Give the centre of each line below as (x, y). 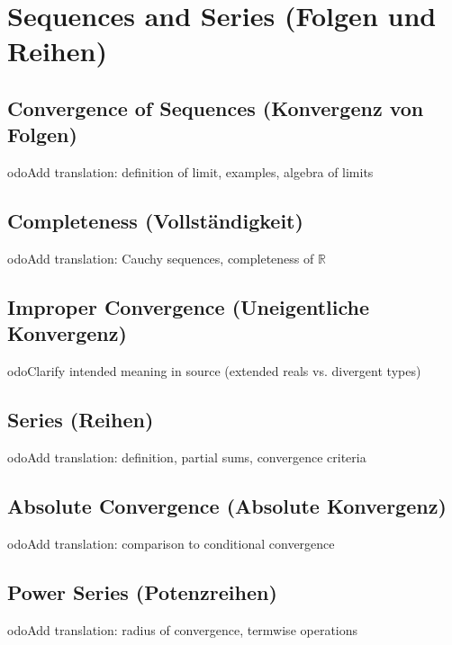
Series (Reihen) (81, 420)
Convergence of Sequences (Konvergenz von (216, 107)
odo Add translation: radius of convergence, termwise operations (183, 629)
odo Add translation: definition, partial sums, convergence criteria (187, 457)
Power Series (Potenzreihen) (142, 591)
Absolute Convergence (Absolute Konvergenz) (227, 505)
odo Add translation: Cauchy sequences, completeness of (161, 258)
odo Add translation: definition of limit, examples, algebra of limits (190, 172)
